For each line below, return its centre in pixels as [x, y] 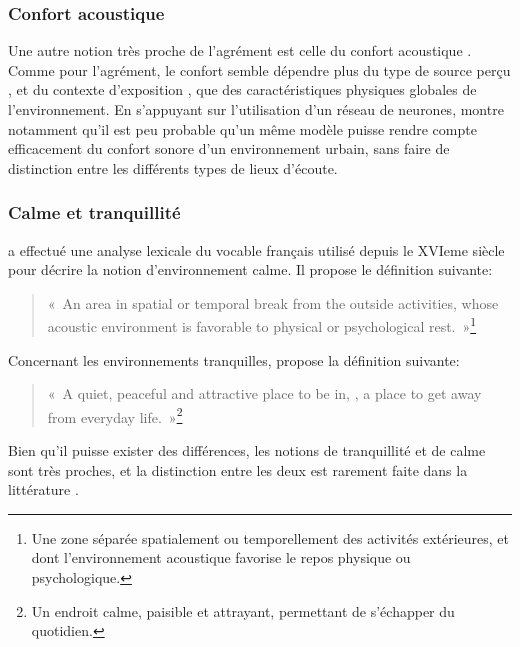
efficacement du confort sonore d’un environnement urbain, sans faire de [229, 148]
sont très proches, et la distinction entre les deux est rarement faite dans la [238, 469]
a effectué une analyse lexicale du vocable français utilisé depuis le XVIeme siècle [256, 249]
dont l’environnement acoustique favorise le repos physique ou [221, 557]
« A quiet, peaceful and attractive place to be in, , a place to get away [264, 393]
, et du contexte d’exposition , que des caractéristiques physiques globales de [242, 89]
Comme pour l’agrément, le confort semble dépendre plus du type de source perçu [259, 69]
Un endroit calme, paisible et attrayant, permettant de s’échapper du [243, 610]
